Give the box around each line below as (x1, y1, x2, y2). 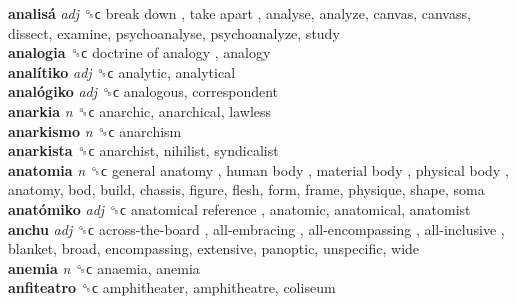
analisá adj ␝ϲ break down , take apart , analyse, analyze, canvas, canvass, (8, 3, 471, 23)
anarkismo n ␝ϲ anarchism (8, 120, 182, 141)
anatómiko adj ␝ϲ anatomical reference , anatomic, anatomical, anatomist (8, 198, 471, 219)
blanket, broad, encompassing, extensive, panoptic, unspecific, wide (8, 238, 420, 259)
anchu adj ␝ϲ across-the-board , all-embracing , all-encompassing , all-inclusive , (8, 218, 505, 239)
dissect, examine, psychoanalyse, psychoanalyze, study (8, 22, 340, 43)
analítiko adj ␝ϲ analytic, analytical (8, 61, 236, 82)
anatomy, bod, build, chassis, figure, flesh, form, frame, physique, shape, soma (8, 179, 485, 200)
